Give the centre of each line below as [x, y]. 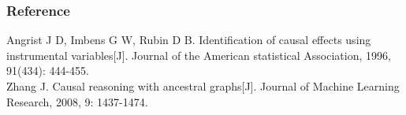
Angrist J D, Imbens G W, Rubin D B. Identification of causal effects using [189, 40]
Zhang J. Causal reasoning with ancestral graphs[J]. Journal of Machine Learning [203, 86]
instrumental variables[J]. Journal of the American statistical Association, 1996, [199, 55]
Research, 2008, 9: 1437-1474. [77, 101]
